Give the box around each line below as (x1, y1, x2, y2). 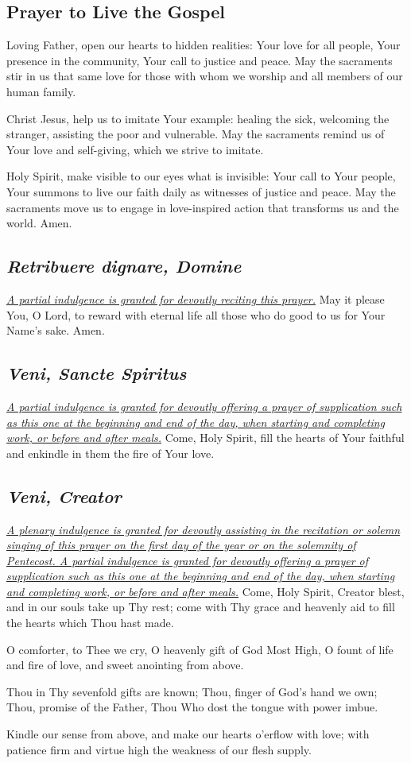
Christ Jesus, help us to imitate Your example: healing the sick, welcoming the (6, 110, 390, 126)
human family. (6, 83, 76, 99)
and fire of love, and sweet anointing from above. (6, 656, 244, 673)
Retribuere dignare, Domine (6, 254, 242, 278)
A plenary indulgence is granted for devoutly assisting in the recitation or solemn (6, 521, 401, 537)
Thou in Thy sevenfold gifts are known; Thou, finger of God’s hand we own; (6, 683, 378, 699)
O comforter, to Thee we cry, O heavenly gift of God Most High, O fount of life (6, 641, 394, 657)
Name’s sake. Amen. (6, 322, 105, 339)
